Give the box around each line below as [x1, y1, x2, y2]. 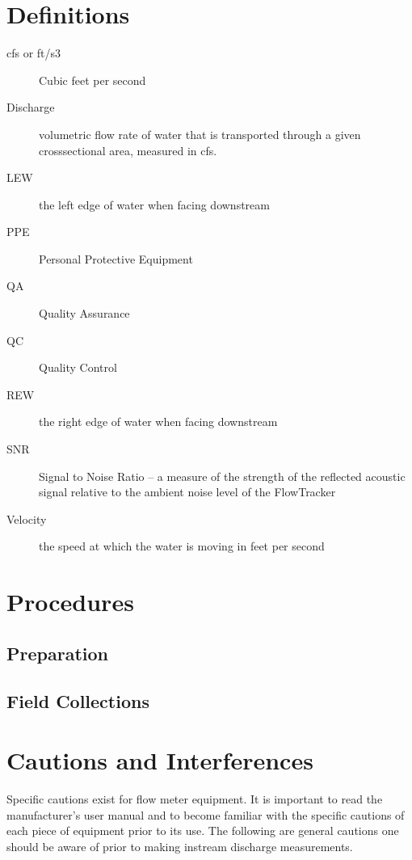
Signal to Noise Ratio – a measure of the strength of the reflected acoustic [39, 467, 406, 484]
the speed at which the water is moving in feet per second [39, 537, 325, 554]
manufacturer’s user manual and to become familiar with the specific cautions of [6, 806, 405, 823]
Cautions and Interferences [6, 744, 313, 777]
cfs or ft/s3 [6, 44, 61, 61]
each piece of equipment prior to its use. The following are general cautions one [6, 822, 399, 839]
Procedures [6, 585, 134, 618]
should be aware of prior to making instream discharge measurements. [6, 837, 353, 854]
